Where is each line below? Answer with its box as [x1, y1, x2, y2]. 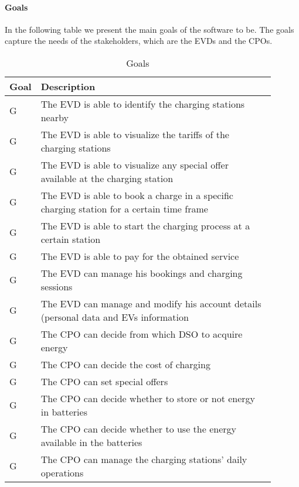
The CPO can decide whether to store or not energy [40, 391, 256, 405]
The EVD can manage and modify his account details [40, 296, 261, 310]
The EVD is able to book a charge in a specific [40, 188, 233, 202]
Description [40, 79, 96, 93]
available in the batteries [40, 435, 142, 449]
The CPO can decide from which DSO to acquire [40, 327, 243, 341]
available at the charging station [40, 171, 174, 185]
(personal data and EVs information [40, 310, 189, 324]
